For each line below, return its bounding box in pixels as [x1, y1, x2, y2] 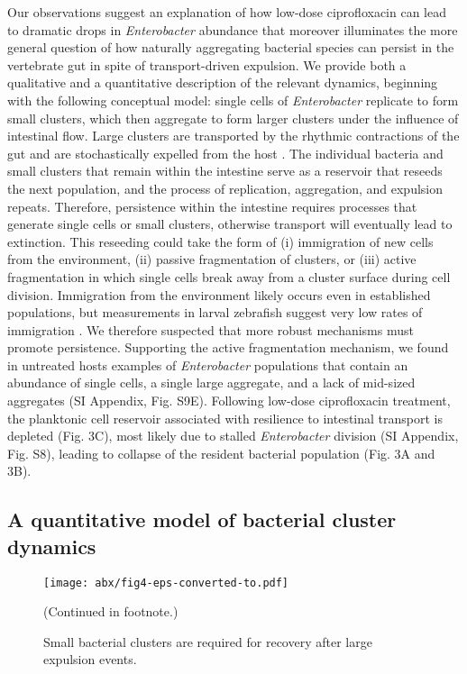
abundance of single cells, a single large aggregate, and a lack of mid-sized [7, 373, 416, 392]
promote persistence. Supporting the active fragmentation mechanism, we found [7, 338, 449, 357]
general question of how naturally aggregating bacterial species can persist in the [7, 38, 454, 57]
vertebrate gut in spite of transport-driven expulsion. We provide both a [7, 55, 407, 74]
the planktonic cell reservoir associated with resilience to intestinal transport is [7, 408, 443, 427]
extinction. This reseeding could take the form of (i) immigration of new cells [7, 232, 434, 250]
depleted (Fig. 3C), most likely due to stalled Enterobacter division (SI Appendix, [7, 426, 459, 445]
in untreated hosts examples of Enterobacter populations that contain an [7, 355, 408, 374]
